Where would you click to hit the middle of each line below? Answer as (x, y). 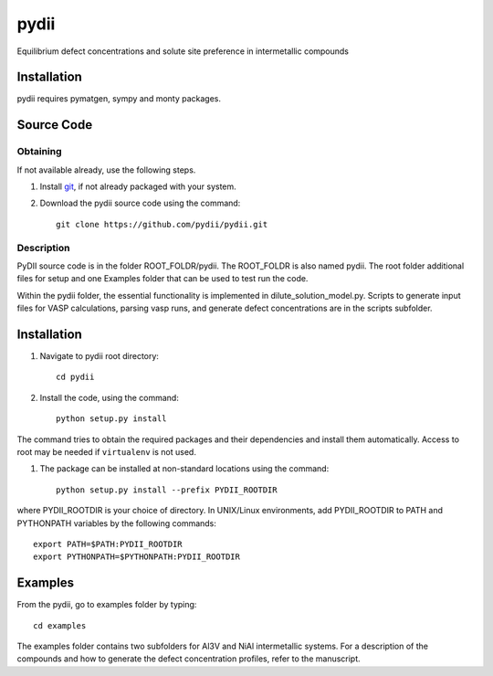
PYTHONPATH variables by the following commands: (116, 523)
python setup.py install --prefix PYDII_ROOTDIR (167, 490)
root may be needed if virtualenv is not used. (106, 451)
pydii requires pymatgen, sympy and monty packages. (119, 99)
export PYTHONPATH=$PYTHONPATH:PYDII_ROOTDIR (137, 557)
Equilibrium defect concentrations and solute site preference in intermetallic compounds (183, 51)
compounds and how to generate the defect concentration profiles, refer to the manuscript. (189, 659)
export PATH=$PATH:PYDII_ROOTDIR (108, 544)
